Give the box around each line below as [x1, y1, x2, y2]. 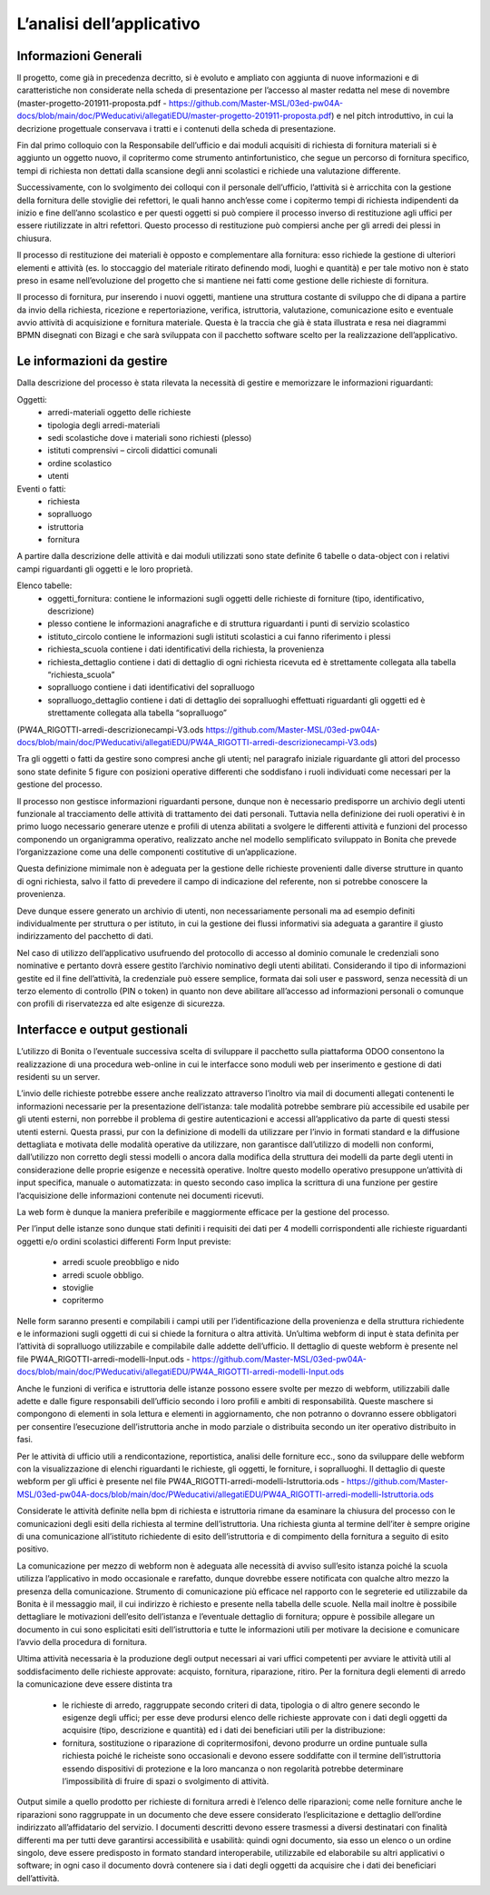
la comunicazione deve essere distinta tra [16, 1679, 172, 1690]
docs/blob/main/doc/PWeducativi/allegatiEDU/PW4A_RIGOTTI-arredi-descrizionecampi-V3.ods [16, 736, 375, 747]
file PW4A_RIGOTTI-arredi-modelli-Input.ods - [16, 1353, 191, 1364]
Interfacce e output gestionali [16, 1022, 188, 1038]
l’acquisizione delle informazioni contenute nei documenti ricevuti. [16, 1190, 264, 1201]
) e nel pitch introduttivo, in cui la [331, 110, 454, 122]
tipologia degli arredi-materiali [47, 419, 161, 431]
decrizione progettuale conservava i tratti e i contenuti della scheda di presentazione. [16, 123, 336, 134]
